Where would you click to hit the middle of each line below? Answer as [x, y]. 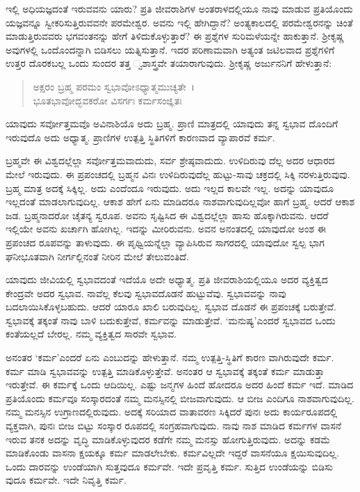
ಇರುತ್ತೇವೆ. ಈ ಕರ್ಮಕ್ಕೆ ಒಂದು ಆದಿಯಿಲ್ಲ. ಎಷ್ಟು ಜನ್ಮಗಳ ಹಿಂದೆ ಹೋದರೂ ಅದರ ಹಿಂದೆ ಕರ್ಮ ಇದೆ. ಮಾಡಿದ [180, 384]
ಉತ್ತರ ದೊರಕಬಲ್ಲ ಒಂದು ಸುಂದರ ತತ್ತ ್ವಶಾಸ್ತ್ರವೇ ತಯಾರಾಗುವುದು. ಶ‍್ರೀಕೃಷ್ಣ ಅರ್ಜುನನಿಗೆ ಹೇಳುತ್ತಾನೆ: [169, 63]
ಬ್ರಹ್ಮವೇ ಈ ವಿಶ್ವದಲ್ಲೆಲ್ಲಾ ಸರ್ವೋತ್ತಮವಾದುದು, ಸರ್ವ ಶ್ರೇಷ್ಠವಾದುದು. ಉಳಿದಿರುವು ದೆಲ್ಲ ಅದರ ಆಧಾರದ [170, 160]
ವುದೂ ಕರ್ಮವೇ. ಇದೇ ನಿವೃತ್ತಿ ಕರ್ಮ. [66, 480]
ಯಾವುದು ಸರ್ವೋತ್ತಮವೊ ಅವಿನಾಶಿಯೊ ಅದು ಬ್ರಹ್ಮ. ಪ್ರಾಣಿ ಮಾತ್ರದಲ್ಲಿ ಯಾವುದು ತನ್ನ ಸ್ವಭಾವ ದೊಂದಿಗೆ [172, 124]
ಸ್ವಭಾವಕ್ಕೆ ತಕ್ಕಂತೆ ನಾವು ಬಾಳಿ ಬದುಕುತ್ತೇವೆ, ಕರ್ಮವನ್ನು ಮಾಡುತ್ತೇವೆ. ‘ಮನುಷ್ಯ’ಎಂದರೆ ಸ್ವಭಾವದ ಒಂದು [171, 320]
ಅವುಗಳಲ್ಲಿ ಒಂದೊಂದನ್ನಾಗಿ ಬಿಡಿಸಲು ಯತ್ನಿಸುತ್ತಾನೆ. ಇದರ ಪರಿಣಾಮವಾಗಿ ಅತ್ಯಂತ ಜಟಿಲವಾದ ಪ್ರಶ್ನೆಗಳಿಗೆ [170, 49]
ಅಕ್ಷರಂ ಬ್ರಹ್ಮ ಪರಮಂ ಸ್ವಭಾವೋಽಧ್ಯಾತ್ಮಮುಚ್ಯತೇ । [114, 86]
